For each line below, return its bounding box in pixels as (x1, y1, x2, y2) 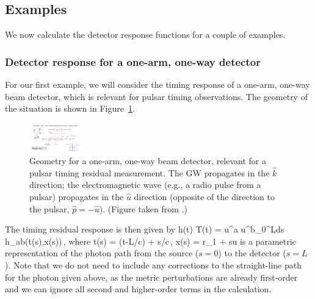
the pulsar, (29, 202, 70, 215)
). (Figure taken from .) (99, 202, 187, 215)
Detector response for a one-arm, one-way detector (5, 54, 261, 69)
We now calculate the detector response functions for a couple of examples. (5, 28, 286, 41)
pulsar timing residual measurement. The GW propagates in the (29, 166, 270, 179)
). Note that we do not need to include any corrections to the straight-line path (5, 259, 302, 272)
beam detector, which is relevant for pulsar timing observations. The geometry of (5, 90, 308, 103)
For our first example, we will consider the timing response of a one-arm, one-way (5, 78, 310, 91)
